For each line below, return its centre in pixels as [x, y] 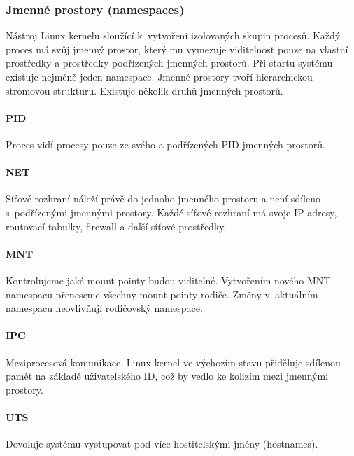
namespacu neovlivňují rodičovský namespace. [104, 308]
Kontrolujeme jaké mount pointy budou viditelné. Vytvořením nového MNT [168, 280]
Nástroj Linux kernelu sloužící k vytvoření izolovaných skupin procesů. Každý [173, 35]
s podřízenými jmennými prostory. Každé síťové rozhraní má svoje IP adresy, [171, 212]
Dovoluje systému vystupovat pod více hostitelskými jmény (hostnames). [162, 444]
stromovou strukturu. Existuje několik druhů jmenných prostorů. [144, 90]
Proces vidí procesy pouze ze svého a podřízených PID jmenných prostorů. [165, 144]
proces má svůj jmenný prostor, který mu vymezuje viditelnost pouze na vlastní [177, 49]
